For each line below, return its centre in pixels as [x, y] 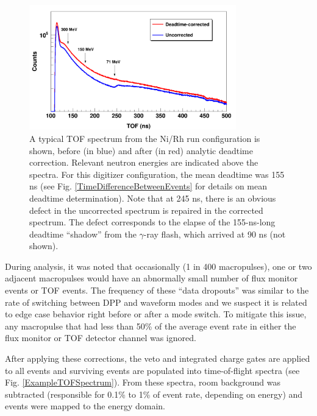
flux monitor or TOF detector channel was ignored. [101, 338]
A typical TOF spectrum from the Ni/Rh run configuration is [145, 138]
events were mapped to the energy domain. [85, 406]
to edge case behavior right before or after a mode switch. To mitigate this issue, [156, 314]
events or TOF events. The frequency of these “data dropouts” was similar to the [157, 290]
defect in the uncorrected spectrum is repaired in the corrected [146, 210]
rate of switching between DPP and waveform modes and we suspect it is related [156, 302]
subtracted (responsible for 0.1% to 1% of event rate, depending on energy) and [154, 394]
